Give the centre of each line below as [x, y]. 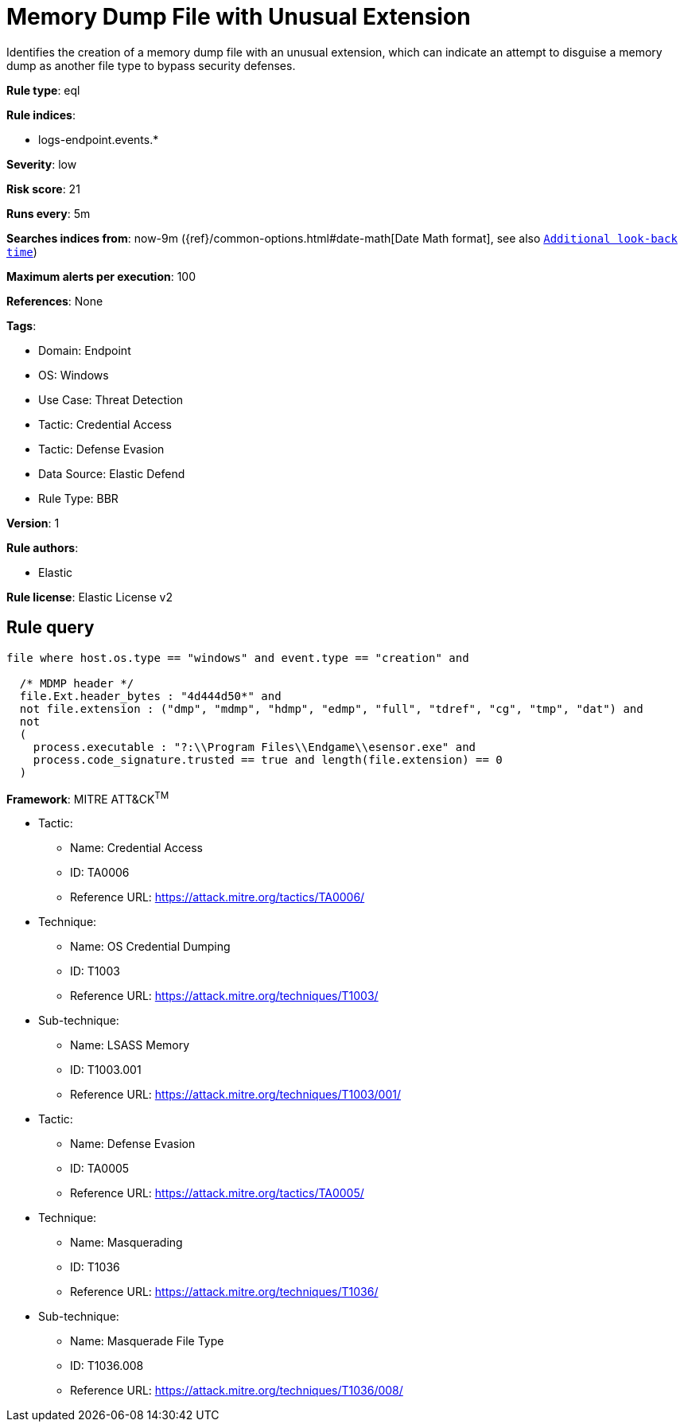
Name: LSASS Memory [130, 1045]
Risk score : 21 [43, 189]
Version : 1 [33, 523]
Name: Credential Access [136, 848]
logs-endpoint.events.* [99, 139]
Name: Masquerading [126, 1243]
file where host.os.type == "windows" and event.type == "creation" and [238, 658]
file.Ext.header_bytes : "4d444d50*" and [150, 696]
